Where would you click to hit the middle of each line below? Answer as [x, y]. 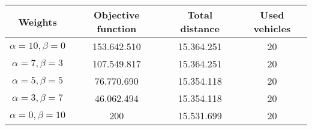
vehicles [272, 28]
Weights [37, 21]
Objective [117, 15]
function [117, 28]
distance [200, 28]
